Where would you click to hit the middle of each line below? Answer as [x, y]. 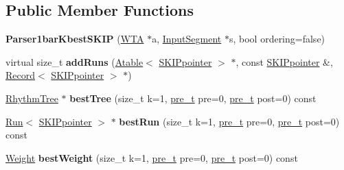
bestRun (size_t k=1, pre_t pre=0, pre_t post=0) [229, 121]
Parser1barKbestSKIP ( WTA [75, 39]
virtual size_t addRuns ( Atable [74, 61]
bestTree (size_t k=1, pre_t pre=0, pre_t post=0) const [193, 98]
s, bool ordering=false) [277, 39]
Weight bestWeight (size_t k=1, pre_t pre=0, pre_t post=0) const [152, 157]
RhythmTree [32, 98]
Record [21, 75]
